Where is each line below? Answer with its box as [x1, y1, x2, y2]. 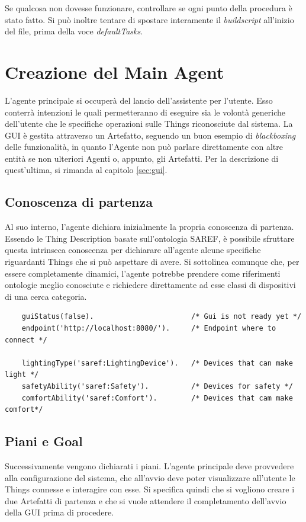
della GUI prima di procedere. [5, 506, 114, 518]
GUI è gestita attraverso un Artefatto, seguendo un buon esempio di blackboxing [5, 129, 296, 141]
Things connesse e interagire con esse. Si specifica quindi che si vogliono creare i [5, 483, 295, 495]
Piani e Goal [5, 432, 83, 450]
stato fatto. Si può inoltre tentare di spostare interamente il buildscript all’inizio [5, 13, 294, 25]
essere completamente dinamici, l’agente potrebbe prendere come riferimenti [5, 267, 281, 279]
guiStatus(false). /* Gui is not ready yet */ [21, 312, 302, 321]
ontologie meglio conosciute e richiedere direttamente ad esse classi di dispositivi [5, 278, 296, 291]
